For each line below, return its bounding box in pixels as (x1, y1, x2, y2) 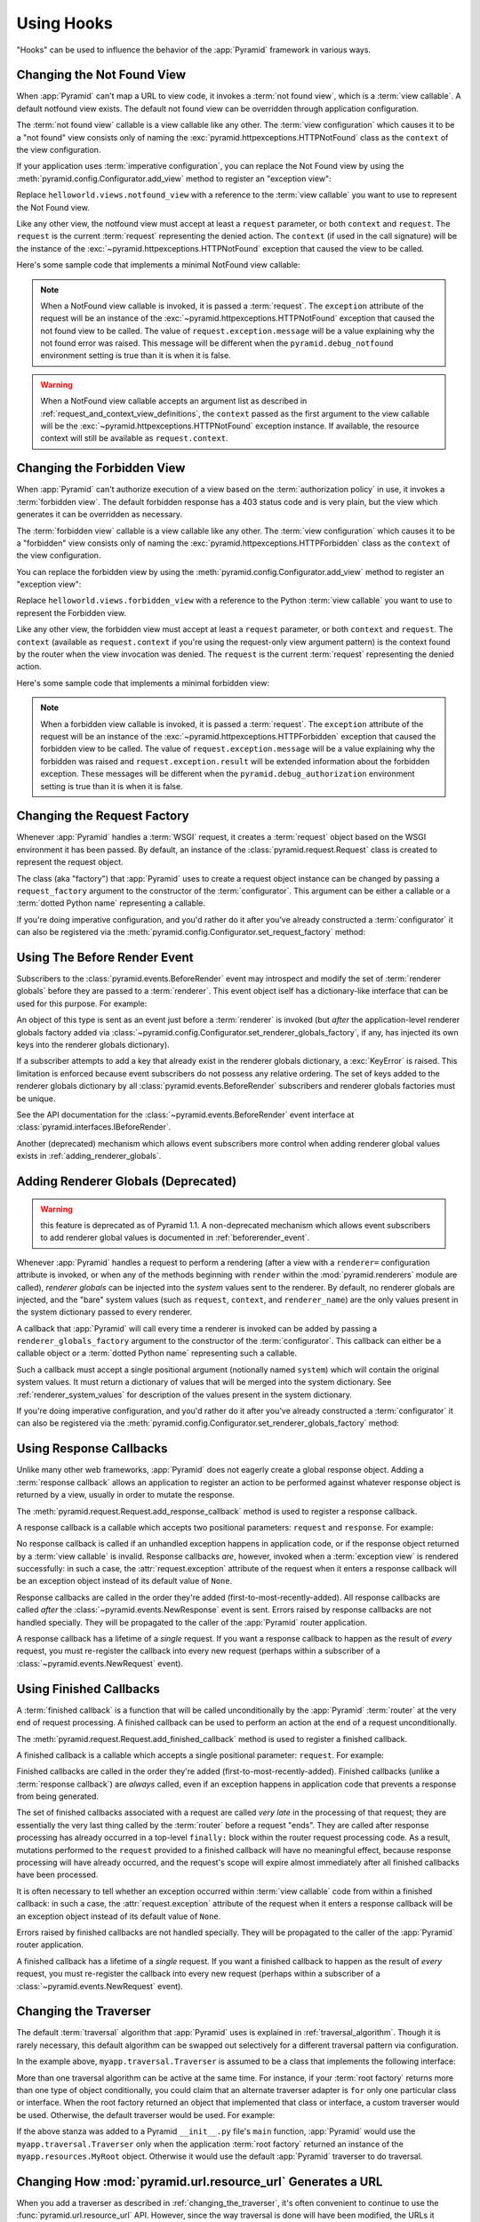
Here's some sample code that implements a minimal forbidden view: (16, 677, 270, 688)
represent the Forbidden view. (16, 607, 126, 618)
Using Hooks (16, 13, 113, 33)
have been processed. (16, 1869, 99, 1880)
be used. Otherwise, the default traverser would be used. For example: (16, 2109, 276, 2120)
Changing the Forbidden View (16, 460, 186, 476)
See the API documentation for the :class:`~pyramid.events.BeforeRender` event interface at (16, 1109, 355, 1120)
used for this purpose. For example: (16, 998, 148, 1009)
